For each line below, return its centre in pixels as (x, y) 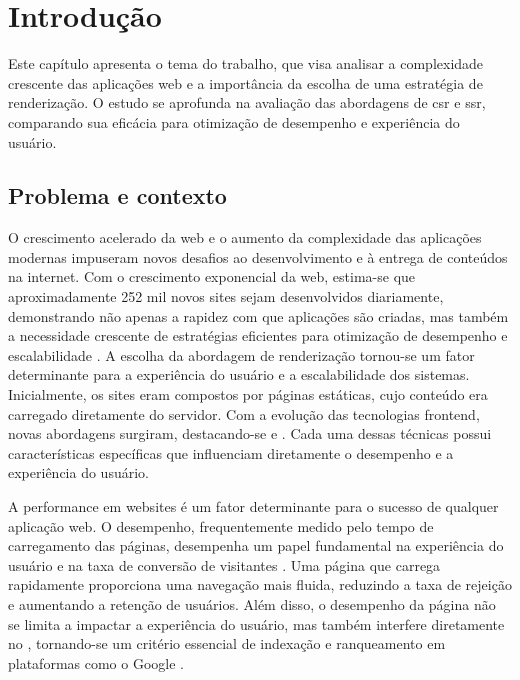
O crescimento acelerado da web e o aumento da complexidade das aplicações (245, 237)
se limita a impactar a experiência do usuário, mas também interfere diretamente (256, 623)
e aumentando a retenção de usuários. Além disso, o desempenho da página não (252, 603)
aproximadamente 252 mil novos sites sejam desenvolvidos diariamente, (226, 296)
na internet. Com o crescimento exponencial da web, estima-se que (212, 276)
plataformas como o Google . (96, 662)
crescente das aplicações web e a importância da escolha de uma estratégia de (245, 82)
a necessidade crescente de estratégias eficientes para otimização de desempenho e (258, 335)
